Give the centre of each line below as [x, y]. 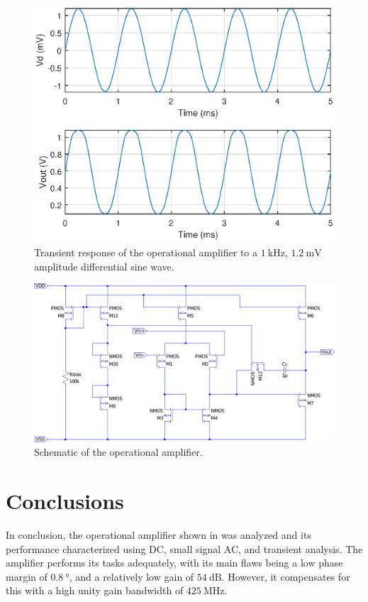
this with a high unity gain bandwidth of [95, 590]
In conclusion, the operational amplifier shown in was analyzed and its [158, 535]
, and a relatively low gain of [132, 576]
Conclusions [65, 501]
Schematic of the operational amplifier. [118, 452]
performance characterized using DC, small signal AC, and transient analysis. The [184, 548]
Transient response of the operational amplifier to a [146, 252]
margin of [27, 576]
